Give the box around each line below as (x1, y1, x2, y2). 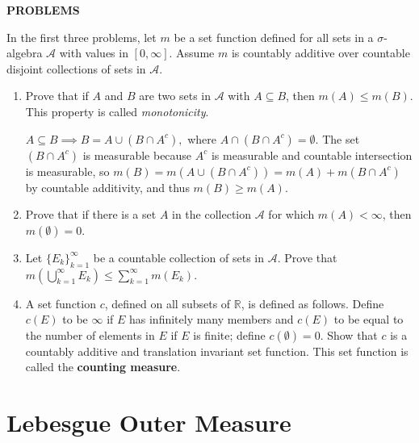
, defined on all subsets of (104, 295, 231, 311)
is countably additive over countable (231, 44, 410, 61)
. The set (315, 130, 360, 147)
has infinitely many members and (129, 311, 294, 328)
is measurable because (82, 146, 192, 163)
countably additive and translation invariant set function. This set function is (25, 342, 409, 359)
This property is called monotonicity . (25, 102, 209, 119)
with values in (59, 44, 128, 61)
